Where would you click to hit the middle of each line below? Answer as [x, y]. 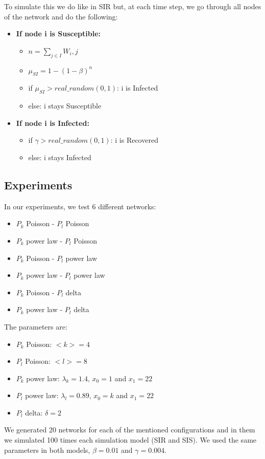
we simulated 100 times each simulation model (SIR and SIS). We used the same [130, 440]
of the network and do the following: [61, 16]
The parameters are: [36, 326]
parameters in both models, [47, 450]
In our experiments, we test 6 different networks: [80, 206]
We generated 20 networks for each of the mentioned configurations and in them [130, 430]
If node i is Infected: [53, 123]
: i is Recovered [134, 140]
